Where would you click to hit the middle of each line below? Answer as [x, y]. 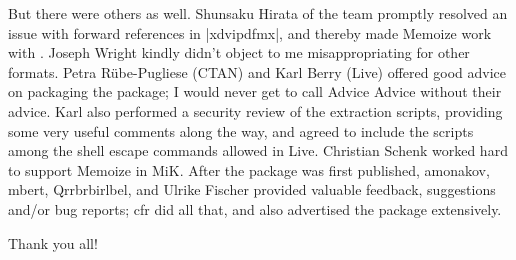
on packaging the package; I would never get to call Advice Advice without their [255, 91]
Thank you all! [53, 242]
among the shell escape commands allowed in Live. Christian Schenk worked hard [258, 150]
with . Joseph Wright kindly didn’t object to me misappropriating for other [239, 52]
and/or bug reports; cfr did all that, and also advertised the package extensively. [255, 208]
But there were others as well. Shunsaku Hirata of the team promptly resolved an [258, 13]
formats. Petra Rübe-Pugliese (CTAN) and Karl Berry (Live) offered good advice [257, 71]
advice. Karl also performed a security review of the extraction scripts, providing [255, 110]
